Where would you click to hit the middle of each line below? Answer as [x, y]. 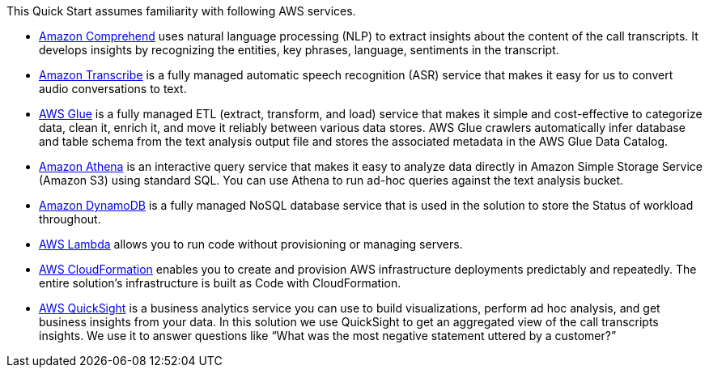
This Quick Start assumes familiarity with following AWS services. [181, 11]
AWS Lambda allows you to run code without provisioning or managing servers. [251, 244]
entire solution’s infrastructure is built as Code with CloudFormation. [220, 283]
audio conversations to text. [113, 89]
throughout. [70, 219]
